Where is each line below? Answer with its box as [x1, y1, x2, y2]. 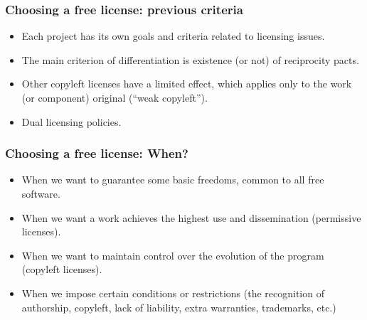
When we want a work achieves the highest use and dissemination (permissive [21, 210, 361, 225]
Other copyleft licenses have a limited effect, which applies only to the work [21, 76, 352, 91]
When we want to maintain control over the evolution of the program [21, 247, 324, 262]
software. [21, 186, 60, 201]
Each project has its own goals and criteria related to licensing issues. [21, 28, 325, 43]
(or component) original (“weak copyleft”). [21, 90, 208, 105]
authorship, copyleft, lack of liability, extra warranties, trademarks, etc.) [21, 299, 336, 314]
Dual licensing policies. [21, 114, 122, 129]
